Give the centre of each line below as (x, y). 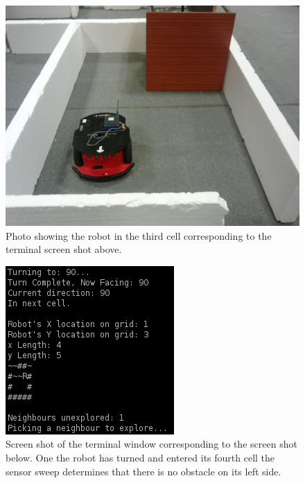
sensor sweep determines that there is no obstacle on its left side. (143, 471)
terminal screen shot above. (64, 249)
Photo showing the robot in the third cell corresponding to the (139, 235)
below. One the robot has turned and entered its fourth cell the (140, 457)
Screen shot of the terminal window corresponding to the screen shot (151, 444)
